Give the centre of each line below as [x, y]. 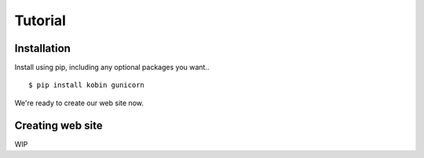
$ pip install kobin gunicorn [87, 85]
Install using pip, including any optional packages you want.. [112, 68]
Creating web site [58, 125]
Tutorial [40, 20]
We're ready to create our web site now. [79, 103]
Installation [42, 48]
